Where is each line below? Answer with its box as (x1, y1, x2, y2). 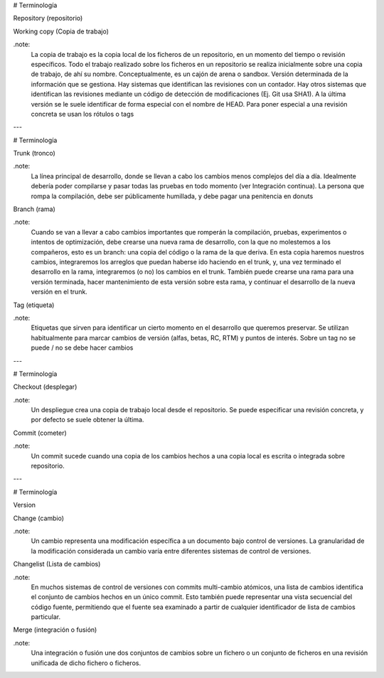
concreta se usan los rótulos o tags (31, 109, 134, 118)
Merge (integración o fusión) (13, 625, 97, 634)
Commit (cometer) (13, 429, 67, 437)
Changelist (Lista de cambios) (13, 560, 101, 569)
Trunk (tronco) (13, 149, 56, 158)
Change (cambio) (13, 514, 64, 522)
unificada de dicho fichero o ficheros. (31, 658, 142, 667)
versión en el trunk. (31, 288, 88, 296)
